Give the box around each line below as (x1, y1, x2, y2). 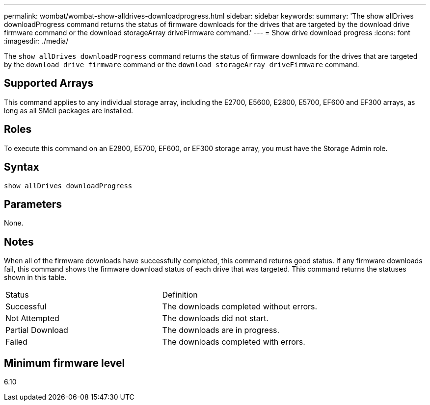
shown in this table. (4, 273, 67, 282)
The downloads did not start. (162, 313, 269, 324)
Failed (5, 337, 27, 347)
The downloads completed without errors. (162, 302, 318, 312)
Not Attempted (5, 313, 59, 324)
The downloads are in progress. (162, 325, 280, 335)
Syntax (4, 161, 39, 174)
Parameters (4, 198, 62, 210)
